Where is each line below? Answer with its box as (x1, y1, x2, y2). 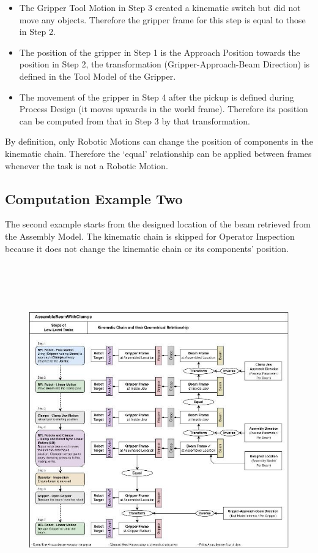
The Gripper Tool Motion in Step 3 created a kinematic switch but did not (19, 1, 301, 13)
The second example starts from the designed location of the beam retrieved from (5, 218, 311, 231)
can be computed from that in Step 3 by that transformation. (19, 114, 250, 127)
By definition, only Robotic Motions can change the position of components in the (5, 135, 313, 148)
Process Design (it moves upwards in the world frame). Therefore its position (19, 102, 308, 115)
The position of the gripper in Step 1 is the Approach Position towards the (19, 45, 300, 58)
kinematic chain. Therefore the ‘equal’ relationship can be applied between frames (5, 147, 312, 159)
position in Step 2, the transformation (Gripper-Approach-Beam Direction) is (19, 58, 310, 71)
